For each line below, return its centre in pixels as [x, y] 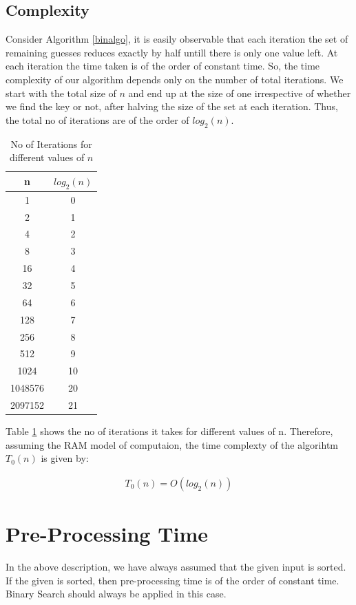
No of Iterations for [51, 144]
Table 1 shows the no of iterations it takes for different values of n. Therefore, [169, 431]
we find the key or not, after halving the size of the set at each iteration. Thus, [172, 106]
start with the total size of [61, 93]
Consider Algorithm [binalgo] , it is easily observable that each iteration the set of [177, 39]
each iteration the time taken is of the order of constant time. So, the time [163, 66]
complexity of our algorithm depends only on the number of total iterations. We [175, 79]
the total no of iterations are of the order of [97, 119]
